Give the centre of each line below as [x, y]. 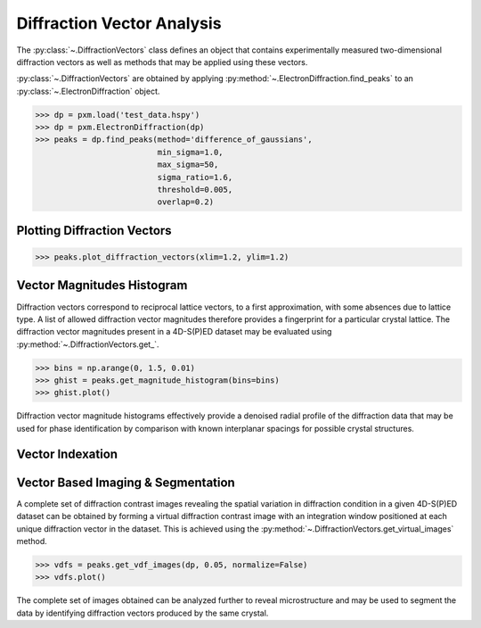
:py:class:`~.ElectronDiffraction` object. [88, 91]
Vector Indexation [67, 454]
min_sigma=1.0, [190, 152]
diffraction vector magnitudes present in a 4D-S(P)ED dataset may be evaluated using [174, 332]
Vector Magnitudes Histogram [102, 285]
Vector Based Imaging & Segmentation [126, 482]
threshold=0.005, [195, 190]
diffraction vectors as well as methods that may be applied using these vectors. [162, 62]
